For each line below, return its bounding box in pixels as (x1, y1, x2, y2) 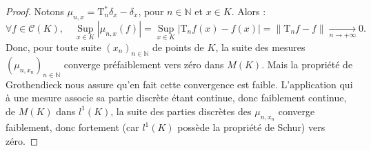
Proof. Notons (6, 4, 64, 18)
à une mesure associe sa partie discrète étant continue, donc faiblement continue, (6, 90, 347, 105)
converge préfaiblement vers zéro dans (63, 57, 224, 71)
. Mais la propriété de (261, 57, 353, 71)
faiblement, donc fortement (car (6, 120, 139, 134)
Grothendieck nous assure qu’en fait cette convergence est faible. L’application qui (6, 77, 353, 91)
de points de (152, 40, 204, 54)
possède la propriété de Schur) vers (177, 120, 325, 134)
